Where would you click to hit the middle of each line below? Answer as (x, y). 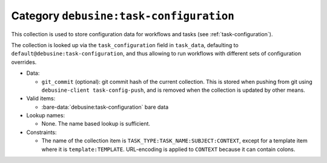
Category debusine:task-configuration (123, 16)
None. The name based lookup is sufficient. (96, 124)
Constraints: (41, 132)
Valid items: (41, 98)
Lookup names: (46, 115)
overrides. (24, 62)
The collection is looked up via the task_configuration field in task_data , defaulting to (125, 45)
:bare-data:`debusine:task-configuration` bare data (105, 107)
